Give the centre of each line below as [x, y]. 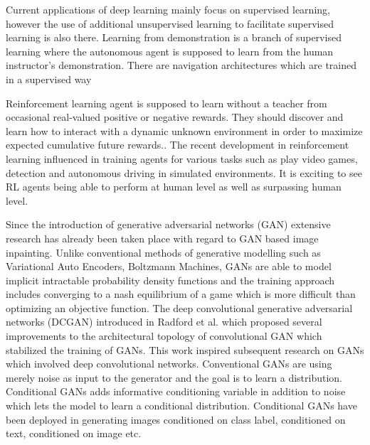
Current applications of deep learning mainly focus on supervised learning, [168, 9]
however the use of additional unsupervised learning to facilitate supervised [170, 23]
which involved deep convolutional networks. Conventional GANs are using [169, 364]
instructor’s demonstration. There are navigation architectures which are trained [181, 65]
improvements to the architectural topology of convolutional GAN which [164, 336]
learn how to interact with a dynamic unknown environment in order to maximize [184, 130]
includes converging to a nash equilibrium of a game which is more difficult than [181, 294]
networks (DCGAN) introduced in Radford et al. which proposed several [164, 322]
